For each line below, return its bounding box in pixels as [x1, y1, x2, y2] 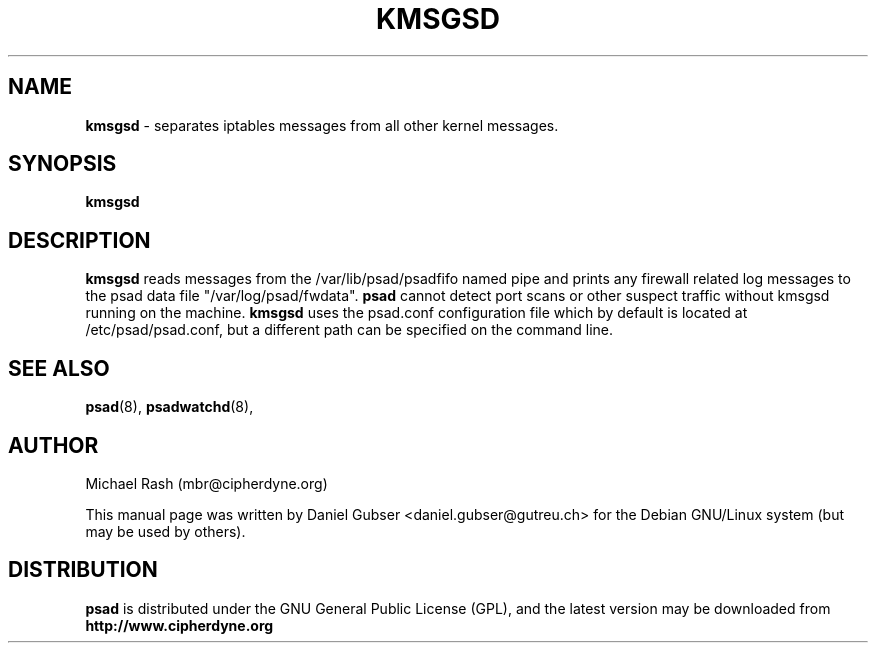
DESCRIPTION [8, 227, 151, 253]
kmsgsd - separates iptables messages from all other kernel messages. [85, 116, 559, 134]
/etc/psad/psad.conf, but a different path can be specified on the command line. [85, 321, 614, 339]
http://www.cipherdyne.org [85, 616, 274, 634]
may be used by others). [85, 522, 246, 540]
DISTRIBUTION [8, 557, 158, 583]
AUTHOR [8, 432, 99, 458]
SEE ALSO [8, 355, 110, 381]
